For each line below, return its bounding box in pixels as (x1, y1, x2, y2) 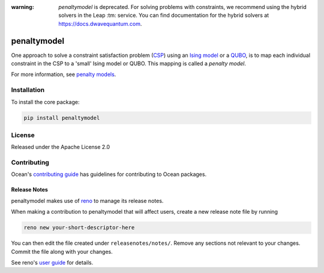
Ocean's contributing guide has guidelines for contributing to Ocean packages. (11, 171, 207, 178)
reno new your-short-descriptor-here (23, 225, 135, 231)
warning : (11, 4, 34, 10)
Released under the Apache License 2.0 (11, 144, 110, 151)
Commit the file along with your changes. (11, 248, 113, 255)
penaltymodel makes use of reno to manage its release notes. (11, 197, 164, 204)
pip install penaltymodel (23, 114, 100, 121)
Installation (11, 86, 45, 94)
